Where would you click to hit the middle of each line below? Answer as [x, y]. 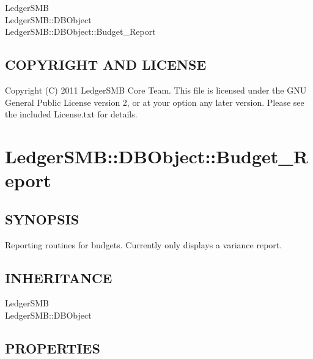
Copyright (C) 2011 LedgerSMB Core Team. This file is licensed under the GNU [156, 90]
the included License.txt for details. [71, 114]
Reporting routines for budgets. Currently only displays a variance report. [144, 244]
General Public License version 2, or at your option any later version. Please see [155, 102]
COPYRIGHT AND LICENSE [106, 65]
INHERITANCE [59, 277]
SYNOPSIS [42, 219]
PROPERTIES [53, 348]
